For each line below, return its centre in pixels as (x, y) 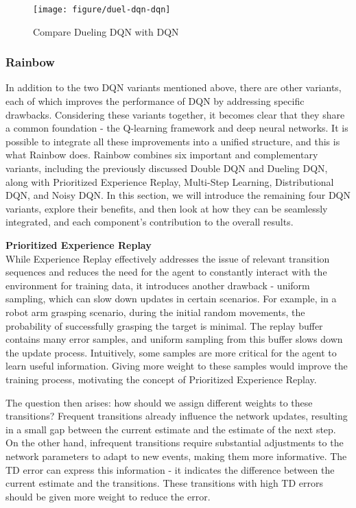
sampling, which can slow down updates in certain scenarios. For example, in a (171, 299)
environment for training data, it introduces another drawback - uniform (158, 285)
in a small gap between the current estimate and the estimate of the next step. (171, 429)
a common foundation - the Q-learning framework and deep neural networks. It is (177, 128)
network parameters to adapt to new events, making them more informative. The (176, 456)
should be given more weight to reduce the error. (108, 496)
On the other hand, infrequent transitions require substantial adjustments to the (175, 443)
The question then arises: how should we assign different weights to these (159, 402)
